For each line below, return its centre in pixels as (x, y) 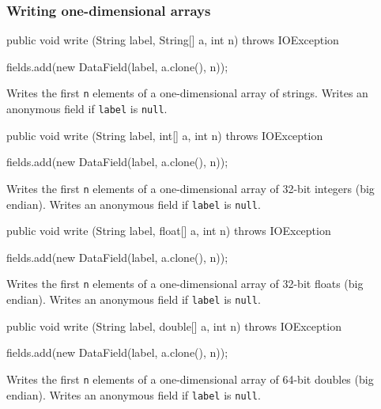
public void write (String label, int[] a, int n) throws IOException (165, 135)
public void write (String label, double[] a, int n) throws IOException (174, 326)
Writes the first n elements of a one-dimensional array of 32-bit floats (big (185, 284)
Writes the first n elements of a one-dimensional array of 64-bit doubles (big (190, 379)
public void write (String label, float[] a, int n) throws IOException (169, 231)
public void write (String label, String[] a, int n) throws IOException (173, 40)
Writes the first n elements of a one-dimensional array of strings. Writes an (187, 93)
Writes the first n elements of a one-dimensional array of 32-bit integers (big (190, 188)
